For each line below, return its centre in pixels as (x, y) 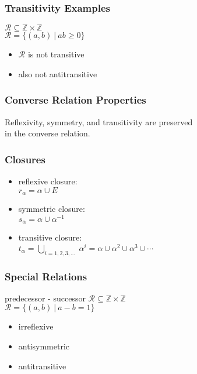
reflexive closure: (48, 181)
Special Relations (46, 276)
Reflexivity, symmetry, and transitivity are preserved (99, 121)
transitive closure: (50, 237)
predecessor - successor (45, 298)
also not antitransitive (58, 73)
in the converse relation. (48, 133)
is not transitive (56, 54)
